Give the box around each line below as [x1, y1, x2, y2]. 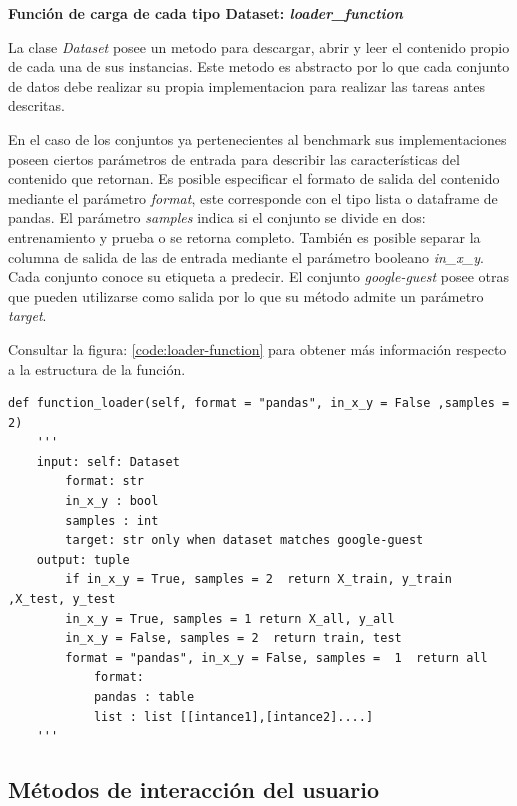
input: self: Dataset [36, 454, 180, 469]
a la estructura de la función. [8, 358, 186, 379]
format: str [65, 474, 145, 489]
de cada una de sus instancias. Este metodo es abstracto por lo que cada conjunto [8, 56, 510, 77]
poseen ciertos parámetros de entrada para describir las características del [8, 148, 460, 169]
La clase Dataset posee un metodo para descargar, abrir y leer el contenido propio [8, 36, 510, 57]
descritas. [8, 95, 65, 116]
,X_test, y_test [8, 592, 116, 607]
